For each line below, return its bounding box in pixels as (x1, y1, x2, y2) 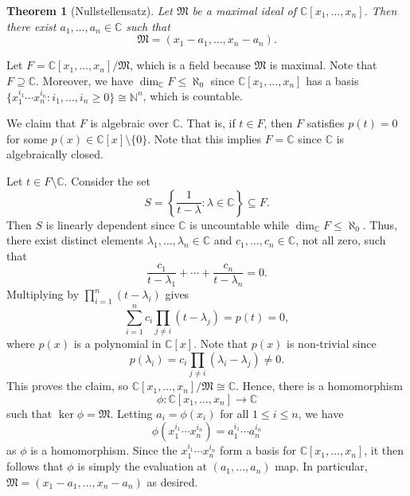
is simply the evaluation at (77, 458, 208, 475)
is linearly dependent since (45, 216, 175, 232)
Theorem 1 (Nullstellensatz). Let (6, 2, 173, 18)
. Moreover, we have (36, 72, 134, 88)
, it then (364, 442, 404, 459)
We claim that (6, 115, 76, 131)
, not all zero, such (295, 232, 386, 248)
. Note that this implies (147, 130, 262, 146)
